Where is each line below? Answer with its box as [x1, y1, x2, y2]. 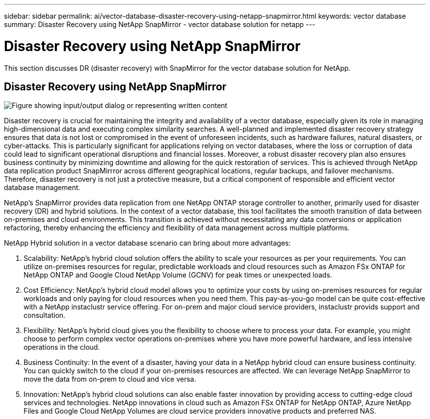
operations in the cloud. [24, 343, 100, 352]
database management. [4, 183, 81, 192]
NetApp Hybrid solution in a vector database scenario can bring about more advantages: [4, 239, 291, 248]
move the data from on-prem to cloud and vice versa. [24, 375, 196, 384]
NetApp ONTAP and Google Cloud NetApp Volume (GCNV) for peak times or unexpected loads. [24, 271, 332, 279]
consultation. [24, 311, 66, 320]
